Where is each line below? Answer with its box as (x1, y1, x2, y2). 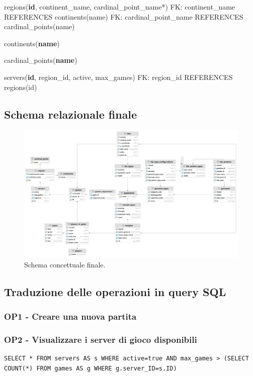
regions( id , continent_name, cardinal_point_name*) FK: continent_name (4, 2, 235, 12)
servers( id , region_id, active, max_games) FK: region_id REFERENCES (4, 71, 233, 82)
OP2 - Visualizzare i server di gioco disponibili (4, 333, 197, 346)
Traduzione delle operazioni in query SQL (4, 284, 226, 299)
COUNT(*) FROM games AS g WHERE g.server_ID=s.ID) (4, 364, 177, 372)
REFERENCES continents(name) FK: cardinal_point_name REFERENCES (4, 11, 243, 22)
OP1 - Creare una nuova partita (4, 310, 137, 323)
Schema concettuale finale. (24, 259, 106, 269)
